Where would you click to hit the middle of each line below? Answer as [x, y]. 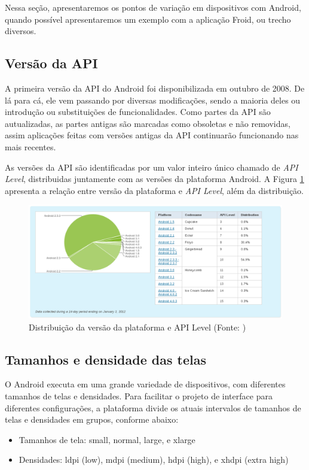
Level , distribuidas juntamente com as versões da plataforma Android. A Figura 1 [154, 179]
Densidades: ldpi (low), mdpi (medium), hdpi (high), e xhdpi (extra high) [154, 460]
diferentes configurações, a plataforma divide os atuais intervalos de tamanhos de [153, 407]
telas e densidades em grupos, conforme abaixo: [92, 419]
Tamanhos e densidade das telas [105, 359]
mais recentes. [30, 146]
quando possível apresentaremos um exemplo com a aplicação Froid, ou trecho [148, 19]
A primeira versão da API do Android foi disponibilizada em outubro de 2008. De [155, 88]
